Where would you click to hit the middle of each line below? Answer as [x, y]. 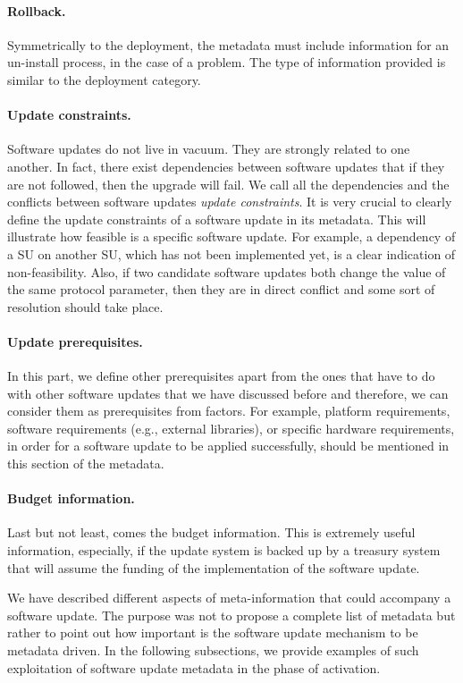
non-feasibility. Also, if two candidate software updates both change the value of [227, 271]
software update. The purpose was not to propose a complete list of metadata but [231, 615]
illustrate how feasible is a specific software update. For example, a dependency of [231, 236]
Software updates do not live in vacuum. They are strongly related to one [209, 149]
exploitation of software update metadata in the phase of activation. [194, 667]
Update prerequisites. [75, 341]
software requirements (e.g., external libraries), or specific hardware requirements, [231, 428]
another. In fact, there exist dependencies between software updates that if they [226, 166]
